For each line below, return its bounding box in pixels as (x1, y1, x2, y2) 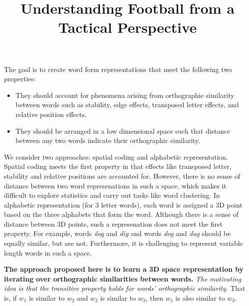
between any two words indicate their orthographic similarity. (15, 135, 200, 145)
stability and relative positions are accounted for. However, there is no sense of (4, 170, 240, 181)
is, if (4, 293, 17, 303)
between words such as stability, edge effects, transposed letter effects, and (15, 99, 239, 110)
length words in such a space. (4, 247, 92, 258)
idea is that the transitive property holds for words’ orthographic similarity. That (4, 283, 246, 293)
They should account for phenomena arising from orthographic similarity (15, 90, 234, 100)
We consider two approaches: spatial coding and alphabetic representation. (4, 151, 228, 162)
